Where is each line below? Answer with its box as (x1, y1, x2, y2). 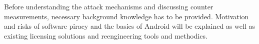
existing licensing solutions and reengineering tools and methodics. (4, 30, 207, 41)
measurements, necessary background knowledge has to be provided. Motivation (4, 11, 249, 21)
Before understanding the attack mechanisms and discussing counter (4, 1, 213, 11)
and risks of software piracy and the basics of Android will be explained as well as (4, 21, 255, 31)
